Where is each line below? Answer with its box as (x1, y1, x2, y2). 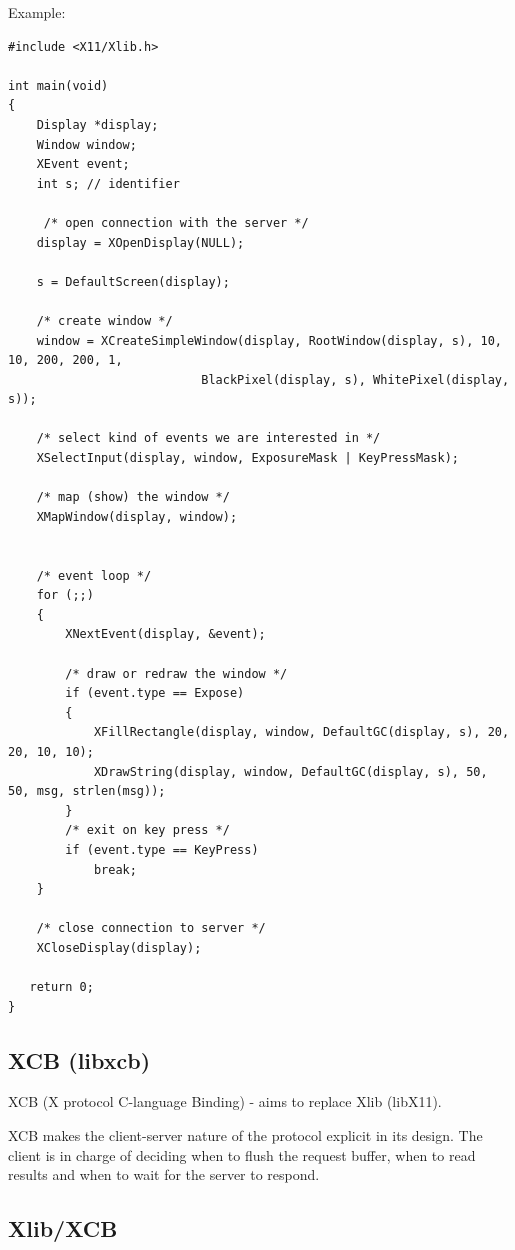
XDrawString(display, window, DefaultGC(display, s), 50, (93, 764, 488, 779)
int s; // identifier (36, 176, 180, 191)
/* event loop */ (36, 568, 152, 583)
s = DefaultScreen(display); (36, 274, 230, 289)
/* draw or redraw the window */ (65, 666, 288, 681)
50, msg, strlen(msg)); (8, 784, 166, 799)
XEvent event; (36, 157, 130, 172)
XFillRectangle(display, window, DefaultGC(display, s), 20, (93, 725, 510, 740)
